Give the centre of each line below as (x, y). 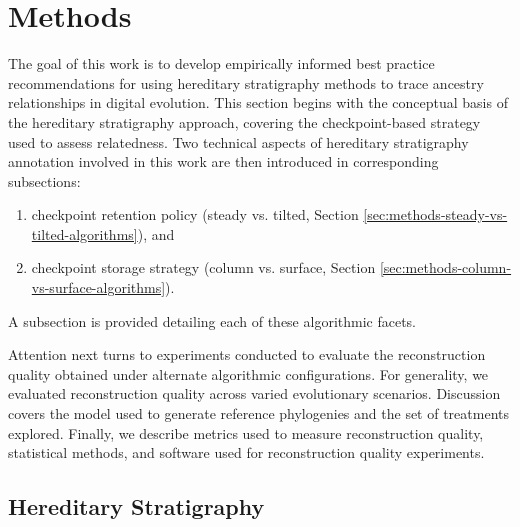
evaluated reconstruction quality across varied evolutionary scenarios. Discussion (254, 393)
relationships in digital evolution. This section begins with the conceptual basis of (258, 102)
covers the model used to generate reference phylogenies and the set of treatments (259, 413)
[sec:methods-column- (445, 267)
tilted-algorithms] (84, 233)
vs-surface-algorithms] (98, 287)
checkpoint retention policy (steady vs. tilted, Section (195, 214)
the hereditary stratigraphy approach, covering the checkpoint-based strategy (244, 121)
